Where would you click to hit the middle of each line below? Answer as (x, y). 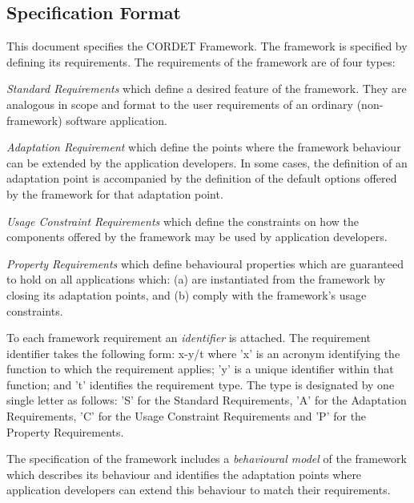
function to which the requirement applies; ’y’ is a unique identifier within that (200, 369)
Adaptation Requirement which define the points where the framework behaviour (204, 147)
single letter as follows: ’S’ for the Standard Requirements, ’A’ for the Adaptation (207, 400)
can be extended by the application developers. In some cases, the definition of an (207, 162)
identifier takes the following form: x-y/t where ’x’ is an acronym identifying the (203, 353)
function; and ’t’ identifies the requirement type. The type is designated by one (201, 384)
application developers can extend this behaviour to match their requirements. (199, 490)
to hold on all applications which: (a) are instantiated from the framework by (196, 279)
